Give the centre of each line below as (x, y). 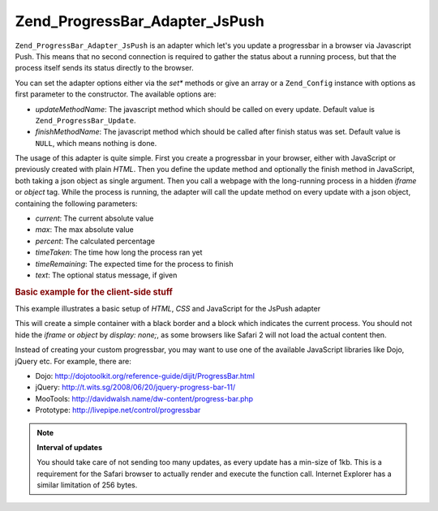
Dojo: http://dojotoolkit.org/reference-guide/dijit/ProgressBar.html (145, 376)
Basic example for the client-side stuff (94, 292)
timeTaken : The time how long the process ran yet (119, 252)
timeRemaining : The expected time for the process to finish (134, 264)
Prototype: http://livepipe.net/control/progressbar (118, 410)
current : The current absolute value (94, 218)
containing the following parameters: (76, 204)
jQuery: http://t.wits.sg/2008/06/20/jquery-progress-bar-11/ (135, 387)
